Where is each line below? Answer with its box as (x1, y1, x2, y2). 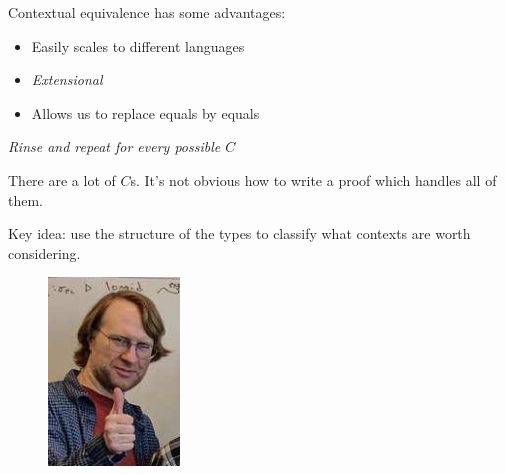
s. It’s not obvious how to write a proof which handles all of (130, 169, 497, 190)
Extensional (31, 69, 103, 90)
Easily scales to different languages (31, 35, 245, 56)
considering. (8, 242, 81, 263)
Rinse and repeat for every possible (8, 136, 221, 157)
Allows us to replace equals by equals (31, 102, 260, 123)
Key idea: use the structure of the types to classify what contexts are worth (8, 223, 471, 244)
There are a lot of (8, 169, 116, 190)
